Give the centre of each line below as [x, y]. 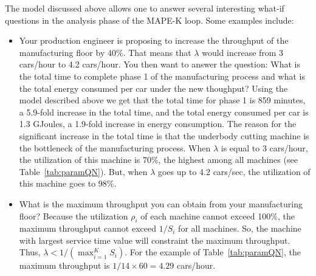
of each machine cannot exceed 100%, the [218, 216]
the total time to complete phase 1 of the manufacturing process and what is [162, 76]
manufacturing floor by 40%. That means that [105, 52]
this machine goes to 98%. [68, 183]
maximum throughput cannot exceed [88, 228]
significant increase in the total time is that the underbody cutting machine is [164, 135]
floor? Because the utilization [74, 216]
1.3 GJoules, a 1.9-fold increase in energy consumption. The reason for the [158, 124]
